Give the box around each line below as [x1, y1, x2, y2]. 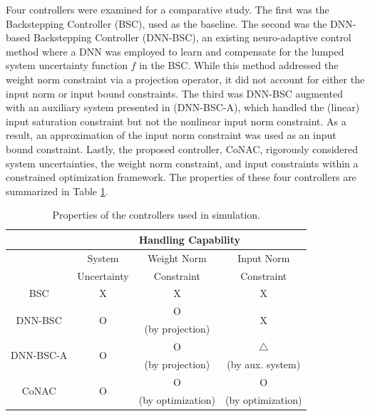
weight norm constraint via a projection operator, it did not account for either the [6, 71, 365, 86]
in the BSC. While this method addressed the [139, 58, 339, 73]
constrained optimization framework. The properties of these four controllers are [6, 170, 356, 184]
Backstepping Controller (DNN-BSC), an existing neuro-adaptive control [33, 30, 351, 45]
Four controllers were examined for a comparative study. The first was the [6, 2, 329, 16]
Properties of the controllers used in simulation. [52, 207, 260, 222]
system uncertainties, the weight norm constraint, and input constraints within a [6, 155, 359, 170]
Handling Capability [138, 232, 241, 246]
